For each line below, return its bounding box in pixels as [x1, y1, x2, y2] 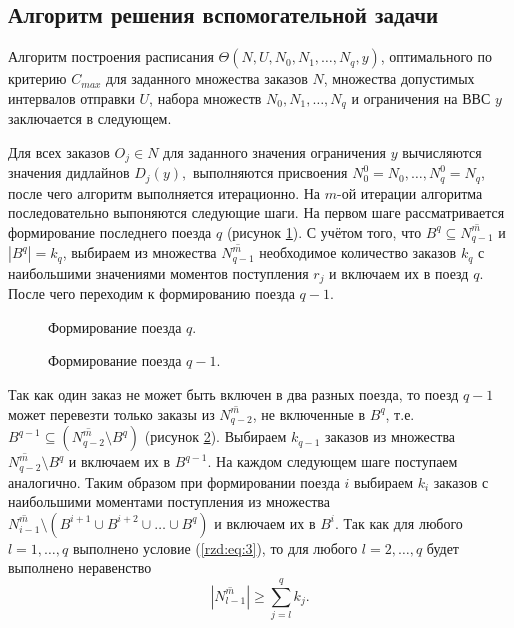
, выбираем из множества [62, 242, 217, 263]
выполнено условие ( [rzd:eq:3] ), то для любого [72, 537, 358, 558]
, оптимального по [380, 46, 492, 67]
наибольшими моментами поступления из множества [8, 491, 330, 512]
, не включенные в [252, 403, 366, 424]
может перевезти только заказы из [8, 403, 215, 424]
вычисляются [402, 141, 482, 162]
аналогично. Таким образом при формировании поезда [8, 471, 340, 492]
